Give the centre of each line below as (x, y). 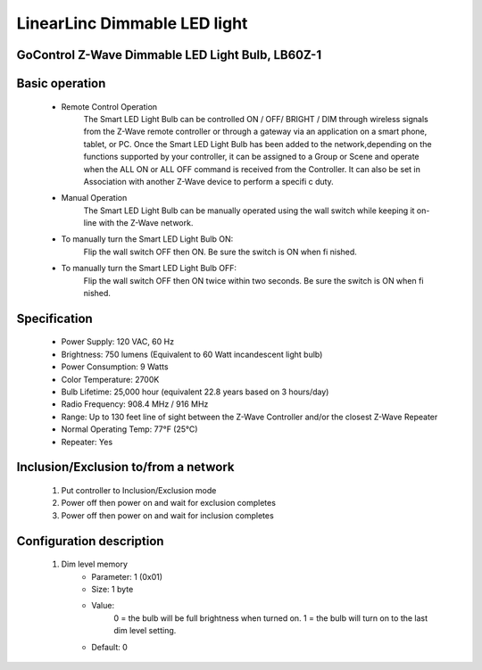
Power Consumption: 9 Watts (115, 367)
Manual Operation (94, 198)
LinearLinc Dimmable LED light (132, 23)
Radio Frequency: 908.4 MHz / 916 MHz (135, 404)
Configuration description (90, 541)
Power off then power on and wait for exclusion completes (169, 503)
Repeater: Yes (87, 442)
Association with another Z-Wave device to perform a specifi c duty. (208, 181)
